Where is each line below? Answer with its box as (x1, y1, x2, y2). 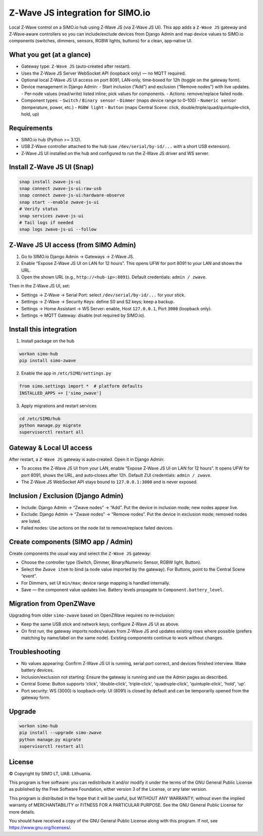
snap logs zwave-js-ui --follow (19, 227, 97, 232)
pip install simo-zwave (19, 358, 76, 363)
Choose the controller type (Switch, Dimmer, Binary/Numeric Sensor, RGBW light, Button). (21, 559, 202, 565)
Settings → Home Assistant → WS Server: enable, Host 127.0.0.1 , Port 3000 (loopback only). (21, 305, 212, 311)
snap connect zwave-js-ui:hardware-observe (19, 192, 125, 198)
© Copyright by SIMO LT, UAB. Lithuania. (9, 770, 92, 777)
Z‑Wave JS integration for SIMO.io (9, 7, 150, 18)
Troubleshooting (9, 647, 61, 656)
